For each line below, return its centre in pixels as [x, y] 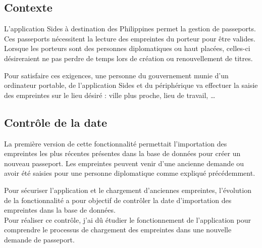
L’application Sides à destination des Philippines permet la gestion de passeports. [130, 29]
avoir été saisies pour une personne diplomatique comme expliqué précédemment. [130, 173]
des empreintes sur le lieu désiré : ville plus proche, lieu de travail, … [110, 95]
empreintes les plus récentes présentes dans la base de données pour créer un [122, 153]
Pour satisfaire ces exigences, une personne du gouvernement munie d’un [116, 75]
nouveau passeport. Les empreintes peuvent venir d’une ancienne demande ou [124, 163]
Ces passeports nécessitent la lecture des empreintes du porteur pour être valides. [130, 38]
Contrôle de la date [56, 122]
